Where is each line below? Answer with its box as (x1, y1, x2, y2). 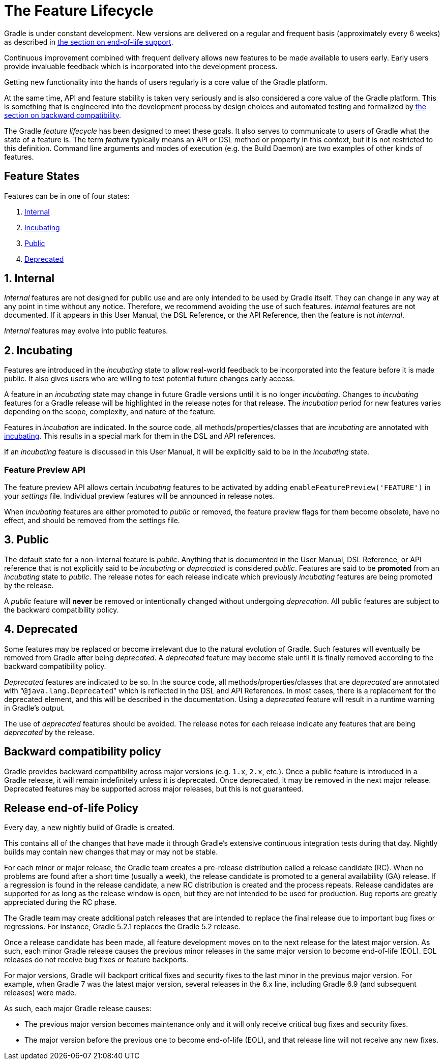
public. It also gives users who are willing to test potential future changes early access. (4, 374, 295, 383)
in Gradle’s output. (4, 703, 65, 712)
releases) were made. (4, 988, 77, 997)
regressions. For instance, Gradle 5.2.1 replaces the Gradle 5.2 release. (4, 922, 241, 931)
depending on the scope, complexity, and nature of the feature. (4, 407, 216, 416)
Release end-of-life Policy (4, 801, 139, 814)
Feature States (4, 170, 80, 183)
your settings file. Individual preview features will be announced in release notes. (4, 492, 275, 501)
